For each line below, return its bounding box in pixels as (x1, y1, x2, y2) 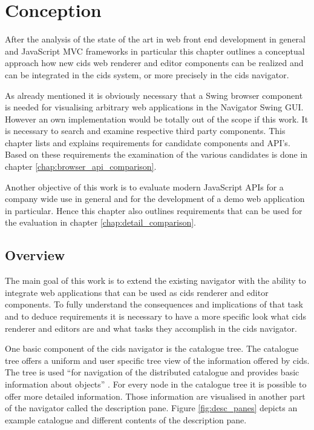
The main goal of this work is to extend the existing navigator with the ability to (5, 274, 306, 287)
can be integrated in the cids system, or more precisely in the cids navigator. (5, 68, 289, 81)
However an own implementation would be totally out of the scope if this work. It (5, 112, 309, 125)
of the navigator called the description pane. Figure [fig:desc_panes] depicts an (5, 401, 298, 414)
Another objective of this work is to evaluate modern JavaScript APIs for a (5, 180, 284, 193)
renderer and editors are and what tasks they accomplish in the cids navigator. (5, 321, 297, 334)
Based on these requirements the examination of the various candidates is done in (5, 148, 308, 161)
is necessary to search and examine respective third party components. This (5, 124, 286, 137)
